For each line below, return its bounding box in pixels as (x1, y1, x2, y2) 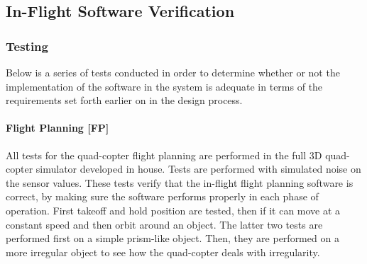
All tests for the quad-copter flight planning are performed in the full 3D (6, 147, 322, 162)
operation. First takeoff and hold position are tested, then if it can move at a (6, 202, 341, 217)
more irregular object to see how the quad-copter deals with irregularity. (6, 244, 320, 259)
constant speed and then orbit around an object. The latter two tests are (6, 217, 323, 231)
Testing (6, 37, 48, 54)
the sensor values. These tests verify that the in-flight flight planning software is (6, 175, 354, 190)
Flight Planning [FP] (6, 120, 109, 135)
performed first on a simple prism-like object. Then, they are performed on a (6, 231, 339, 246)
